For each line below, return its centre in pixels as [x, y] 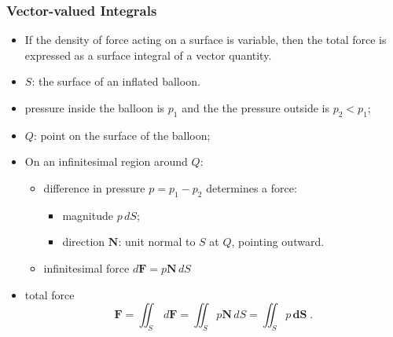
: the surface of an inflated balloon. [116, 81]
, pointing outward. [278, 242]
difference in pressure [94, 187]
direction [84, 242]
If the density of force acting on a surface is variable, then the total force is [206, 40]
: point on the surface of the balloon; [122, 135]
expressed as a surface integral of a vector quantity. [148, 55]
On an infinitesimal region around [106, 161]
